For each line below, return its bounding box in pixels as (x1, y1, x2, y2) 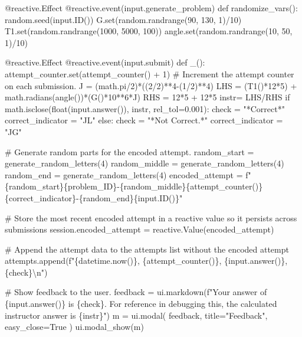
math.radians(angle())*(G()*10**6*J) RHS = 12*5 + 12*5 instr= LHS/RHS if (5, 91, 290, 103)
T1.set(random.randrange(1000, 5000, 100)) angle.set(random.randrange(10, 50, (5, 25, 293, 37)
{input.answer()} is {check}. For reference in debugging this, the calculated (5, 297, 277, 310)
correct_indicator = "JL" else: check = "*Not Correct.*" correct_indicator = (5, 114, 283, 126)
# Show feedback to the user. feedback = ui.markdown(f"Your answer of (5, 286, 267, 298)
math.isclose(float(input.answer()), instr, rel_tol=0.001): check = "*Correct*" (5, 102, 285, 114)
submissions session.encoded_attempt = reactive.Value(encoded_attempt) (5, 223, 274, 235)
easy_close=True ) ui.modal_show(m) (5, 320, 144, 333)
